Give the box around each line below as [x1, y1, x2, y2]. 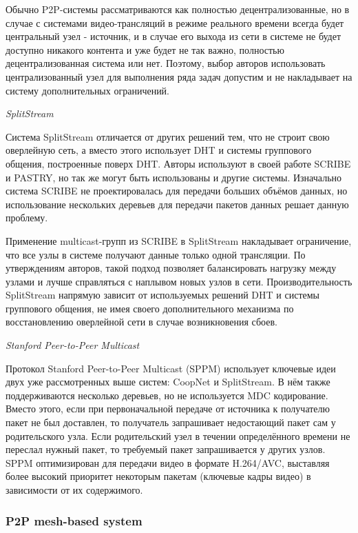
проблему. [6, 210, 48, 225]
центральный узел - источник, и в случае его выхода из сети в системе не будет [6, 29, 341, 43]
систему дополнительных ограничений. [6, 83, 170, 97]
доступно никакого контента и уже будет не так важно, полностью [6, 42, 284, 57]
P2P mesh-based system [6, 512, 143, 529]
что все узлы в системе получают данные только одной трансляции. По [6, 247, 306, 261]
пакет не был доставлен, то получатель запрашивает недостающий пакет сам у [6, 415, 336, 430]
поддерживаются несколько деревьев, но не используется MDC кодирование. [6, 388, 328, 402]
